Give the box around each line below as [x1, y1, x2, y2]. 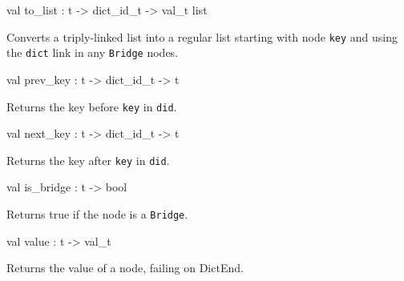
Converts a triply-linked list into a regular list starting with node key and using [6, 28, 398, 45]
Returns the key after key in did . [6, 151, 170, 168]
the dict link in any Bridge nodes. [6, 44, 179, 61]
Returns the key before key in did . [6, 98, 177, 114]
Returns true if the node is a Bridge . [6, 206, 188, 222]
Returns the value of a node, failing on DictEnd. [6, 259, 244, 276]
